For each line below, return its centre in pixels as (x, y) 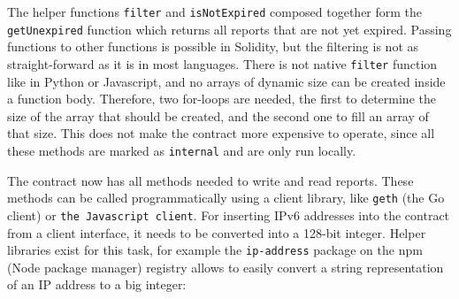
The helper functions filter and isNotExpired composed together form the (215, 11)
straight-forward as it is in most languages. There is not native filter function (222, 63)
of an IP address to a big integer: (97, 284)
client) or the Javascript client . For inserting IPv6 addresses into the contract (229, 215)
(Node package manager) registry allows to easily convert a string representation (226, 267)
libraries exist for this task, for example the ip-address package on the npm (215, 250)
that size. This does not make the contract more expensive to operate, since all (221, 133)
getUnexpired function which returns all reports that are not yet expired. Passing (229, 29)
